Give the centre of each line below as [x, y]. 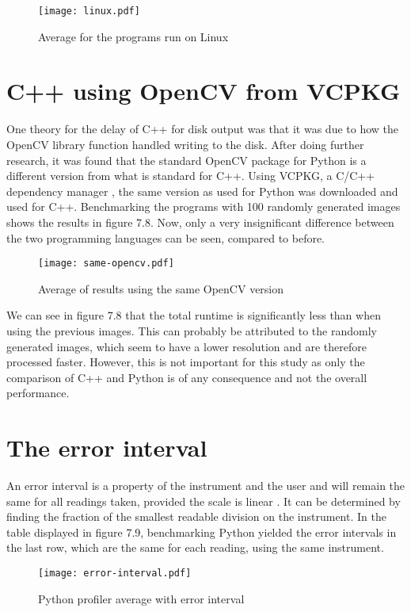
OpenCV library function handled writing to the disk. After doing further [185, 144]
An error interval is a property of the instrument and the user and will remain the [206, 486]
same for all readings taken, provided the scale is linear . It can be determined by [204, 501]
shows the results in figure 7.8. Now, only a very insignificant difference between [200, 222]
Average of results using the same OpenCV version [161, 288]
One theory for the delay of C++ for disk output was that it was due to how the [203, 129]
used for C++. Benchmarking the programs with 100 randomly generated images [204, 207]
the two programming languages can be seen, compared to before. [166, 237]
